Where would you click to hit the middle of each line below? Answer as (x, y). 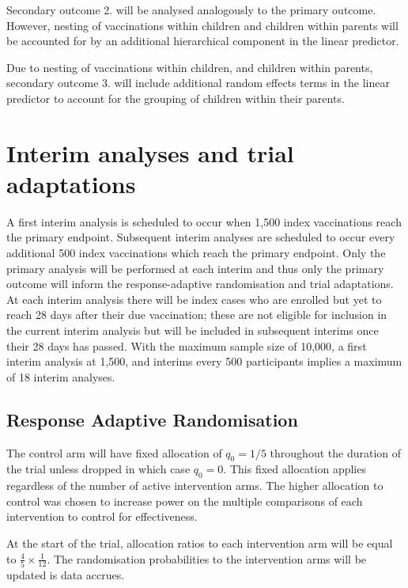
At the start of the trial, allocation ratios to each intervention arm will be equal (200, 542)
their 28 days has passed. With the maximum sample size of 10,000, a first (187, 345)
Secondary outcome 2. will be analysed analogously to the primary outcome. (191, 9)
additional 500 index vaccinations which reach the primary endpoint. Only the (196, 253)
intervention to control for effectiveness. (102, 516)
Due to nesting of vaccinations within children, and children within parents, (190, 67)
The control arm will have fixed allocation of (114, 452)
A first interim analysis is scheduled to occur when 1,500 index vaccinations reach (204, 221)
